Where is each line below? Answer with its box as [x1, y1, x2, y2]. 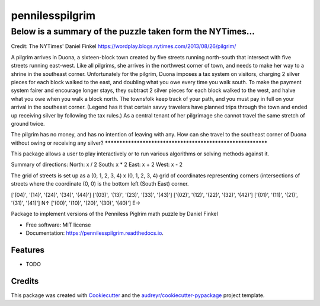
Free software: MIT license [25, 221, 91, 228]
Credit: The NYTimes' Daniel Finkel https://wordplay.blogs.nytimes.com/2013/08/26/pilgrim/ [11, 43, 236, 50]
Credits [11, 276, 39, 286]
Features [11, 245, 44, 255]
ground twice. [11, 120, 45, 127]
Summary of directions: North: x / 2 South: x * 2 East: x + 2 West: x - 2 [11, 161, 183, 168]
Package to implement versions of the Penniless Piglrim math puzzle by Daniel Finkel [11, 211, 219, 218]
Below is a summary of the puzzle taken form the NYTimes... [11, 26, 255, 37]
